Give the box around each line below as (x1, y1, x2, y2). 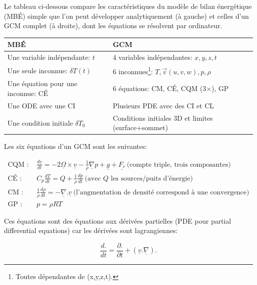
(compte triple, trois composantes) (127, 161, 231, 168)
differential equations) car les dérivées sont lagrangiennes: (4, 225, 178, 236)
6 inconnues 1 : (113, 64, 153, 76)
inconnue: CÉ (7, 88, 48, 98)
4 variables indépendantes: (113, 52, 192, 62)
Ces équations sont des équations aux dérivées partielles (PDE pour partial (4, 215, 231, 226)
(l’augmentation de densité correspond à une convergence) (73, 189, 250, 196)
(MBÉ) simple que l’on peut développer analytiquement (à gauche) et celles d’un (4, 10, 249, 21)
